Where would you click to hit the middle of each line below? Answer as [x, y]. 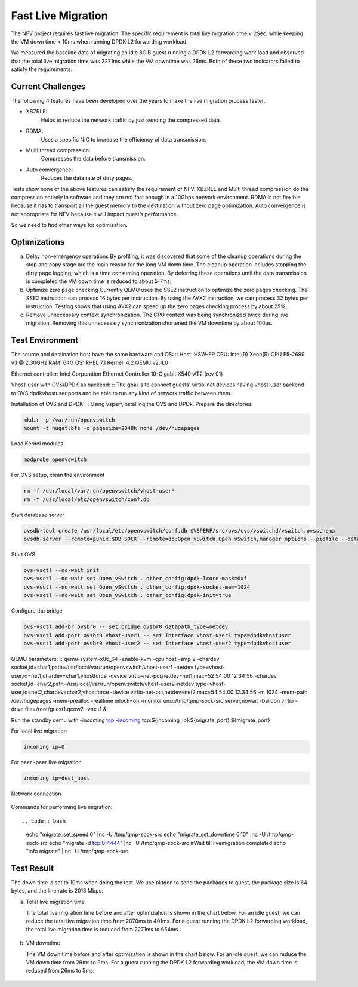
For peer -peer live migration [46, 762]
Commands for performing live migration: [62, 807]
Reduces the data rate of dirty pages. [87, 178]
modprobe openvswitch [55, 459]
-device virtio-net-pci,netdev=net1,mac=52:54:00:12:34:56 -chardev [192, 675]
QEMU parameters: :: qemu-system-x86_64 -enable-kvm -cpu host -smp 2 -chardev [115, 659]
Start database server [38, 515]
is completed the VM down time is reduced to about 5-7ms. [99, 281]
